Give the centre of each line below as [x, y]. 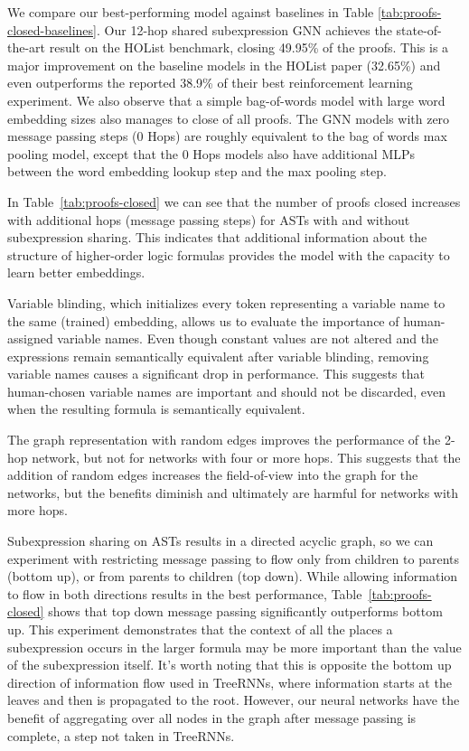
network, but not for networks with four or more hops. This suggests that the [246, 457]
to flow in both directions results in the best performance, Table [185, 593]
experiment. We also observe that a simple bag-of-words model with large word [226, 100]
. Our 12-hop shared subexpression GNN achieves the [244, 29]
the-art [27, 47]
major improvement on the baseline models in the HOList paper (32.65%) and [224, 65]
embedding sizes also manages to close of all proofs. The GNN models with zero [229, 118]
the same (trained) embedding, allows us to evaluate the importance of [203, 320]
